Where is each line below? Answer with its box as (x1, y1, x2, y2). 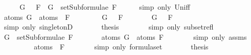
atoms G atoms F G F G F (4, 11, 173, 22)
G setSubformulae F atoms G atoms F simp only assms (4, 31, 247, 42)
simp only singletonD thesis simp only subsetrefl (4, 21, 214, 32)
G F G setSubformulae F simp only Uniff (19, 2, 190, 12)
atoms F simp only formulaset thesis (34, 41, 209, 52)
